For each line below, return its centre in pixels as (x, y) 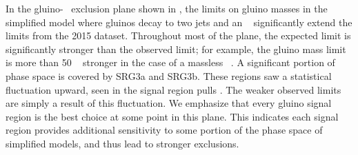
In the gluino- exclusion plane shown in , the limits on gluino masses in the (167, 8)
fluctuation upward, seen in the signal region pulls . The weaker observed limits (173, 89)
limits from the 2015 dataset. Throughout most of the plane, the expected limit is (178, 35)
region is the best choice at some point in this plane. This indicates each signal (172, 116)
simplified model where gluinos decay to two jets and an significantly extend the (179, 22)
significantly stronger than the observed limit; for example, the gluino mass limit (176, 49)
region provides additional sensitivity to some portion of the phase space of (164, 130)
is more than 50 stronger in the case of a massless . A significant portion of (170, 62)
